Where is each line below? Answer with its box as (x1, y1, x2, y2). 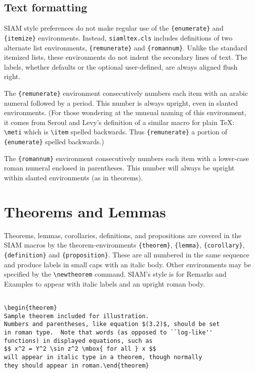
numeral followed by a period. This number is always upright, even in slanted (4, 97, 238, 108)
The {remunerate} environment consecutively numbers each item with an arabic (4, 87, 248, 98)
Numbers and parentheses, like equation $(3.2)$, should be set (4, 321, 220, 328)
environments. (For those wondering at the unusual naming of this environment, (4, 107, 247, 118)
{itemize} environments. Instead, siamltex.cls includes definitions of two (4, 32, 233, 42)
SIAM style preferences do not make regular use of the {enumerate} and (4, 23, 224, 33)
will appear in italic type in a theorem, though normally (4, 354, 202, 361)
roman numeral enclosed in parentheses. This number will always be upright (4, 163, 235, 173)
